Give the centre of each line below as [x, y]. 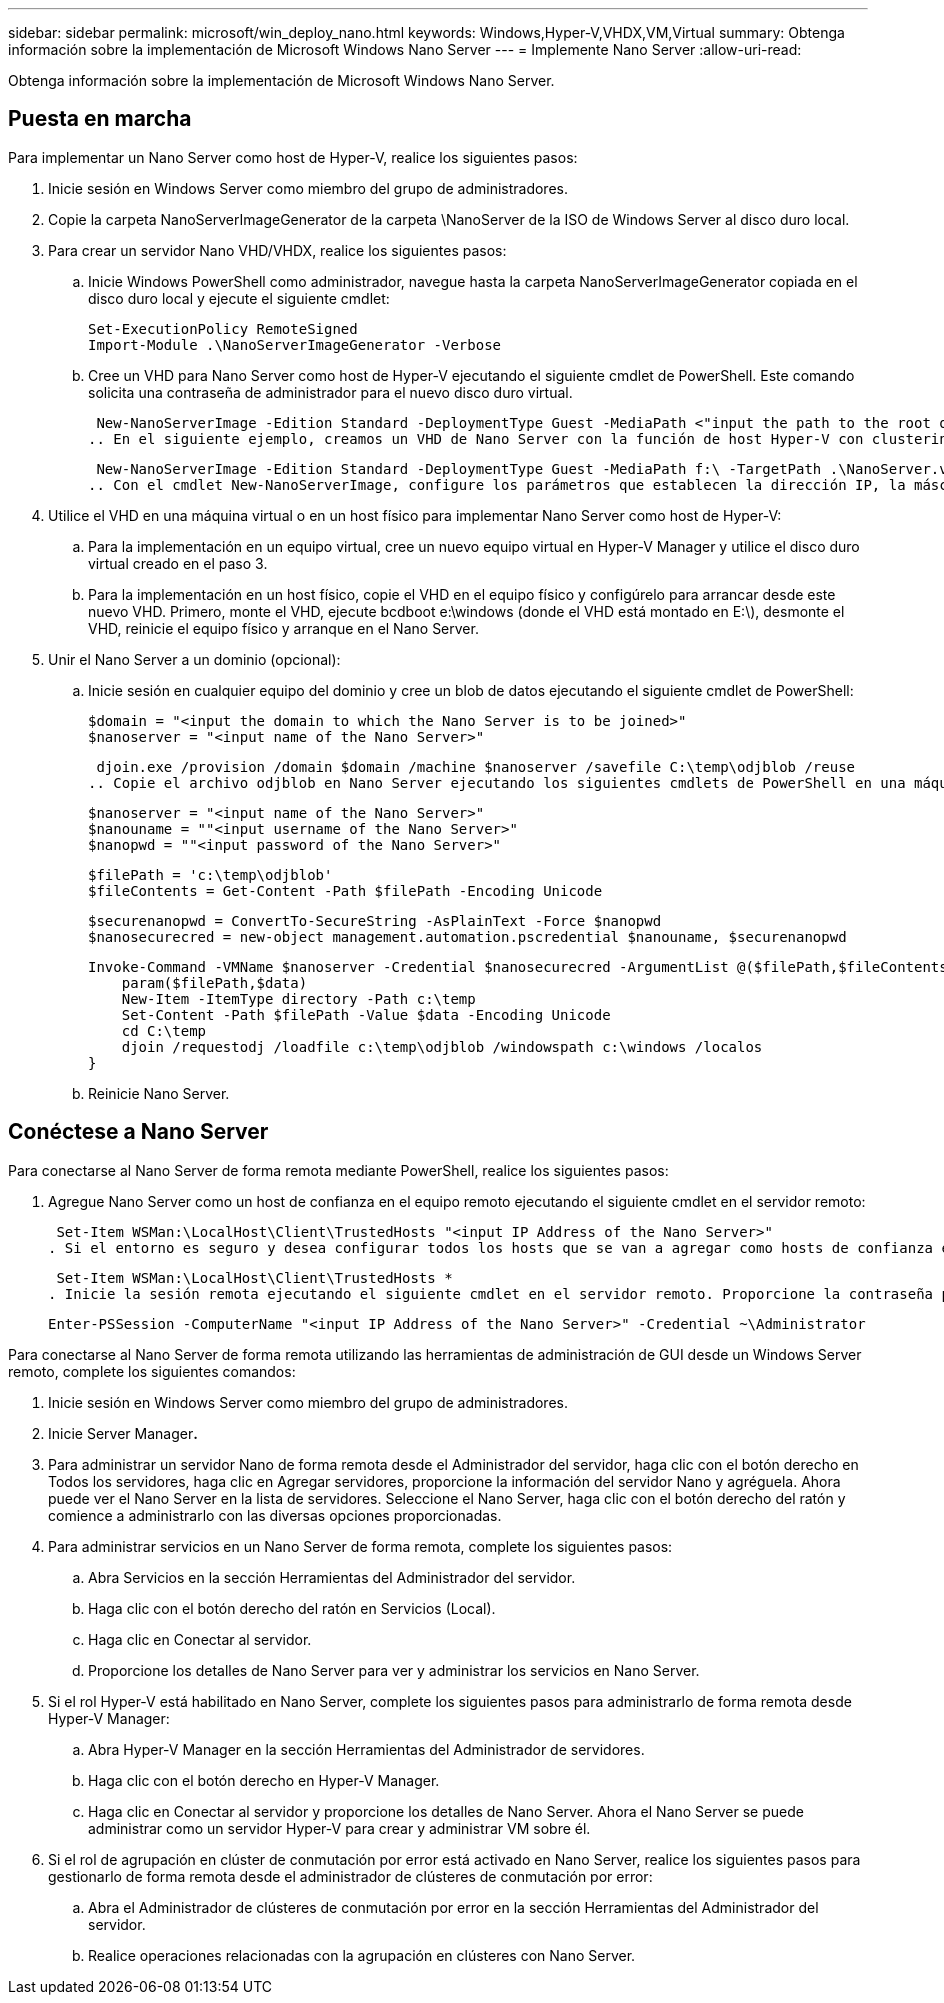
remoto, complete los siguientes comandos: [152, 1371]
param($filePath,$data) [214, 982]
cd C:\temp [164, 1030]
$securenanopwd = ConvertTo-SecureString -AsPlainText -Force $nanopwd [375, 920]
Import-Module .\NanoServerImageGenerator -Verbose [295, 344]
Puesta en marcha [100, 119]
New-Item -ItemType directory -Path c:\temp [298, 998]
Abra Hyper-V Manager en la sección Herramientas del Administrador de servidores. [366, 1749]
